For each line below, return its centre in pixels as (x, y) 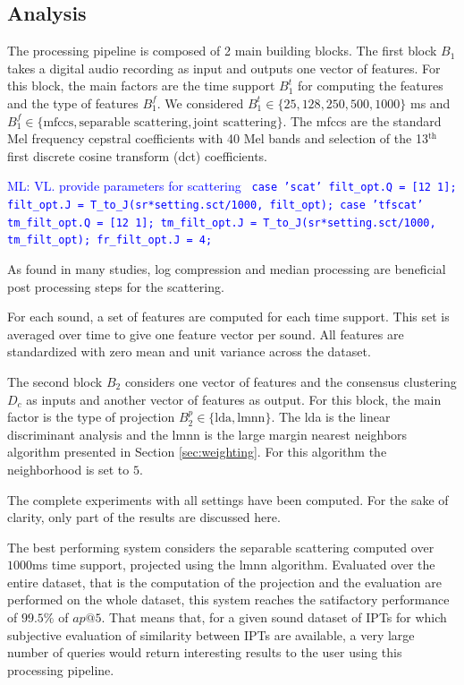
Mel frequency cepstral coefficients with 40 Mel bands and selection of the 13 (218, 138)
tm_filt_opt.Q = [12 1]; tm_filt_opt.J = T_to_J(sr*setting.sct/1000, (222, 223)
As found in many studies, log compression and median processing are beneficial (227, 268)
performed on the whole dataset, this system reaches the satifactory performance (228, 599)
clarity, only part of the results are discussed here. (144, 517)
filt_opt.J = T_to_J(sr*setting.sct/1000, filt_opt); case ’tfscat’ (215, 205)
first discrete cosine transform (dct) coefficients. (138, 155)
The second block (55, 381)
